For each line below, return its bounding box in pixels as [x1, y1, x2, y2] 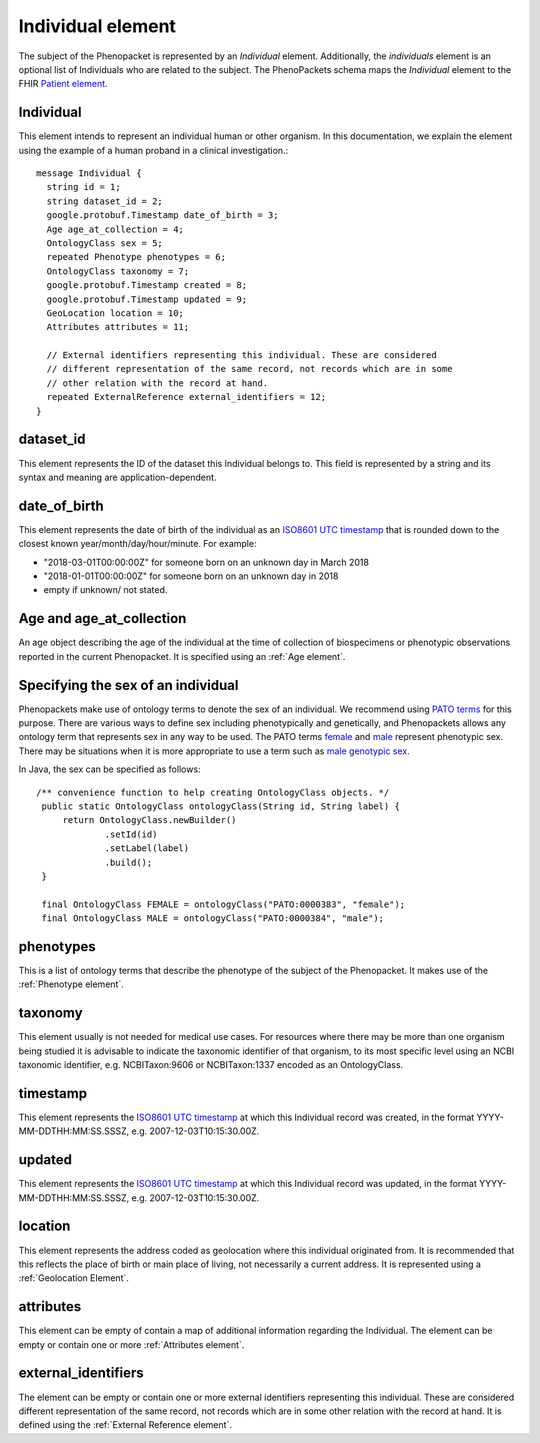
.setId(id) [104, 828, 158, 840]
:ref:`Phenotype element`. [18, 978, 124, 990]
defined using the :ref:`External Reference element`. [18, 1419, 232, 1431]
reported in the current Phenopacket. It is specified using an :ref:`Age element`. [18, 650, 346, 662]
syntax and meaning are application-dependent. [18, 471, 217, 483]
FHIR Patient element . [18, 78, 109, 90]
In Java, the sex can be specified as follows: [18, 763, 201, 775]
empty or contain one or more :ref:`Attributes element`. [18, 1338, 245, 1350]
